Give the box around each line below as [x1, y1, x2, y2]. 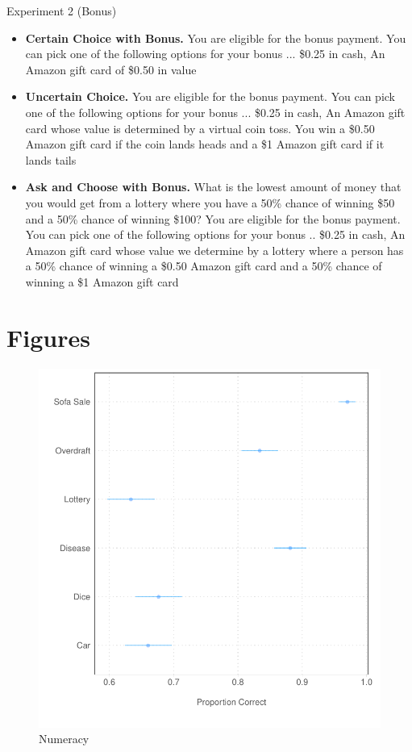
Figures [6, 320, 90, 353]
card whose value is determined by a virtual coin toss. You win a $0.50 [25, 119, 375, 136]
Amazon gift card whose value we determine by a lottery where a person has [25, 241, 404, 258]
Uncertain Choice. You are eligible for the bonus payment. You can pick [25, 88, 395, 105]
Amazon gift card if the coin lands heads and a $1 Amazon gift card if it [25, 136, 385, 152]
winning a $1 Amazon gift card [25, 273, 179, 290]
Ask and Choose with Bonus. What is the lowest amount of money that [25, 178, 402, 195]
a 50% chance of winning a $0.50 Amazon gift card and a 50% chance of [25, 257, 382, 274]
